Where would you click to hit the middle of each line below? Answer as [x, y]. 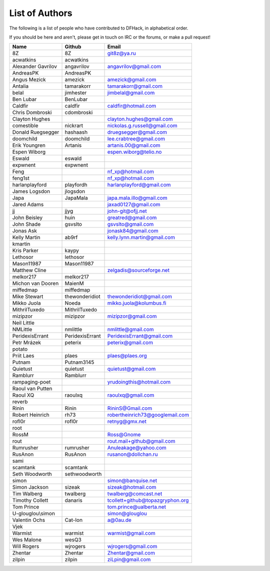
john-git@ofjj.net [127, 211]
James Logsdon [31, 191]
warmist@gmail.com [131, 533]
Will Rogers [26, 546]
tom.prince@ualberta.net [136, 507]
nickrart [74, 126]
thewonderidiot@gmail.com [140, 297]
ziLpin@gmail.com [129, 559]
